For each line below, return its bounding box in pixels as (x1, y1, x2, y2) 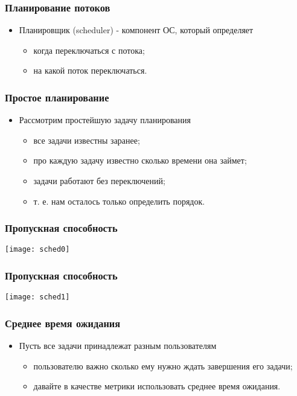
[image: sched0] (5, 245, 70, 254)
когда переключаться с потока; (33, 43, 145, 56)
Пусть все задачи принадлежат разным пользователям (19, 339, 217, 352)
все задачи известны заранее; (33, 133, 140, 146)
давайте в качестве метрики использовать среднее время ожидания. (33, 380, 281, 392)
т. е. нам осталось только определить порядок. (33, 194, 205, 207)
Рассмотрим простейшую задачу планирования (19, 113, 191, 126)
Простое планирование (5, 89, 109, 104)
